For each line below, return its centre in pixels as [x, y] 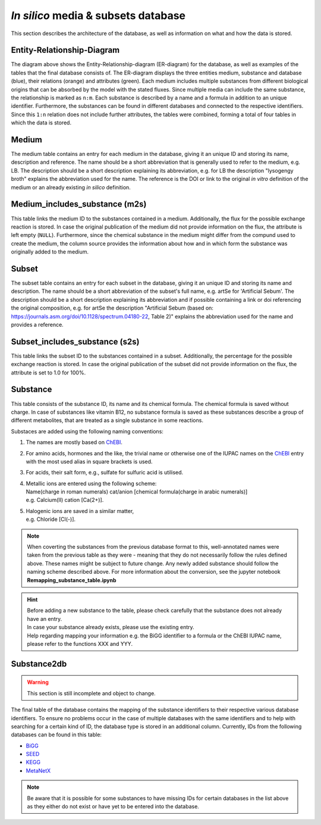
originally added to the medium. [50, 252]
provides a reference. [37, 324]
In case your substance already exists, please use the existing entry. [111, 627]
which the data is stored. [41, 123]
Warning [38, 682]
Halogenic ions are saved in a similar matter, [80, 511]
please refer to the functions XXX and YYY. [80, 643]
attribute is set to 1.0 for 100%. [48, 373]
